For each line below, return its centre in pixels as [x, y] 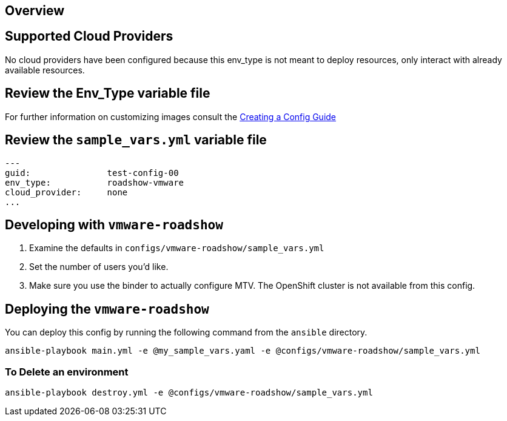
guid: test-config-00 [92, 173]
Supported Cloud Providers [89, 36]
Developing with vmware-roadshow [114, 224]
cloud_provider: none [66, 192]
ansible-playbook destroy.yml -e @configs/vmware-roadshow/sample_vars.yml [189, 392]
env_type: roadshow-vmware [95, 182]
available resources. [45, 70]
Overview [35, 11]
